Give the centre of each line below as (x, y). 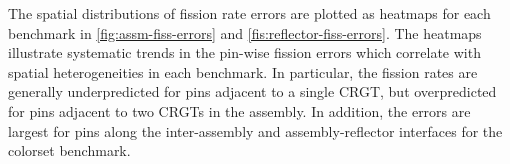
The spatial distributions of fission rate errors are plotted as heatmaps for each (249, 13)
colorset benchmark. (69, 150)
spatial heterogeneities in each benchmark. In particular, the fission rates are (243, 71)
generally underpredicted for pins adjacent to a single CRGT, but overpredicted (252, 91)
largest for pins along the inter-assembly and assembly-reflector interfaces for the (255, 130)
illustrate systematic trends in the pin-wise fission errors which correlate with (244, 52)
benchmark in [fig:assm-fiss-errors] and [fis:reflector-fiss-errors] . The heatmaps (245, 32)
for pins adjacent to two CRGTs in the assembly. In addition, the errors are (239, 110)
